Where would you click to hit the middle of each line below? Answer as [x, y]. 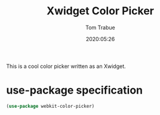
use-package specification [75, 90]
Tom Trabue [100, 27]
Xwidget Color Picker [100, 11]
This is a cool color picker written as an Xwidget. [66, 66]
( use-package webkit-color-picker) [50, 106]
